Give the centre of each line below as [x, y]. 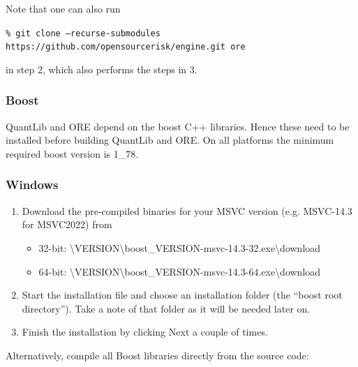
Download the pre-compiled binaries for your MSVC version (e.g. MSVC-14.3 [187, 210]
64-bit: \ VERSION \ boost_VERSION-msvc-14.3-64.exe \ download [180, 271]
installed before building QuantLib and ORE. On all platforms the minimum [170, 140]
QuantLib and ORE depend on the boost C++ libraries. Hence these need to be [178, 126]
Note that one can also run [63, 8]
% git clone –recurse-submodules [83, 33]
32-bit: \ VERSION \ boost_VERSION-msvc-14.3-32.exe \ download [180, 247]
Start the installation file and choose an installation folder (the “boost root [182, 295]
